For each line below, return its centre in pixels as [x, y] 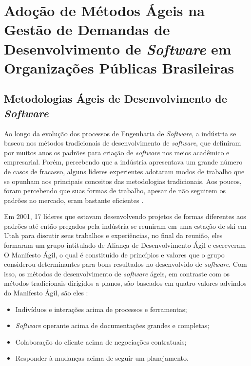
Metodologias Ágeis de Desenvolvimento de [116, 99]
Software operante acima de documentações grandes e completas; [112, 325]
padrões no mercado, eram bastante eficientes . [74, 200]
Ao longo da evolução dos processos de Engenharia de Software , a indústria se [120, 133]
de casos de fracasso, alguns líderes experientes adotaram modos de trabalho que [124, 171]
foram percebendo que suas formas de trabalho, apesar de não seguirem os [115, 191]
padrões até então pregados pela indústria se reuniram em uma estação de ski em [125, 226]
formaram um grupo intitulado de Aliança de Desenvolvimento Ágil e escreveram [125, 245]
